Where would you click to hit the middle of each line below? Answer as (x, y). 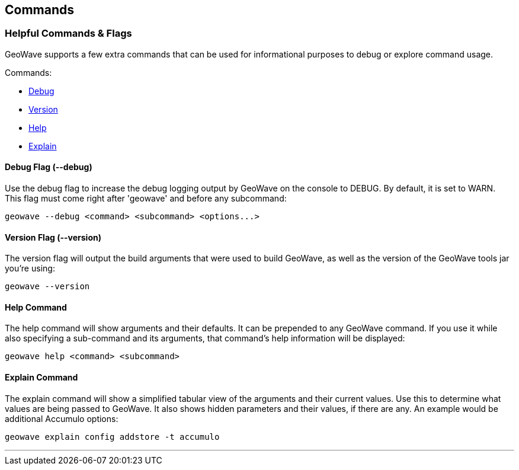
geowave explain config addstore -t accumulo (112, 437)
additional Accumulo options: (62, 418)
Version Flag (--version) (53, 237)
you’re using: (30, 268)
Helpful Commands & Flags (68, 33)
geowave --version (47, 287)
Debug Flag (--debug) (49, 167)
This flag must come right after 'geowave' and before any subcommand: (146, 199)
